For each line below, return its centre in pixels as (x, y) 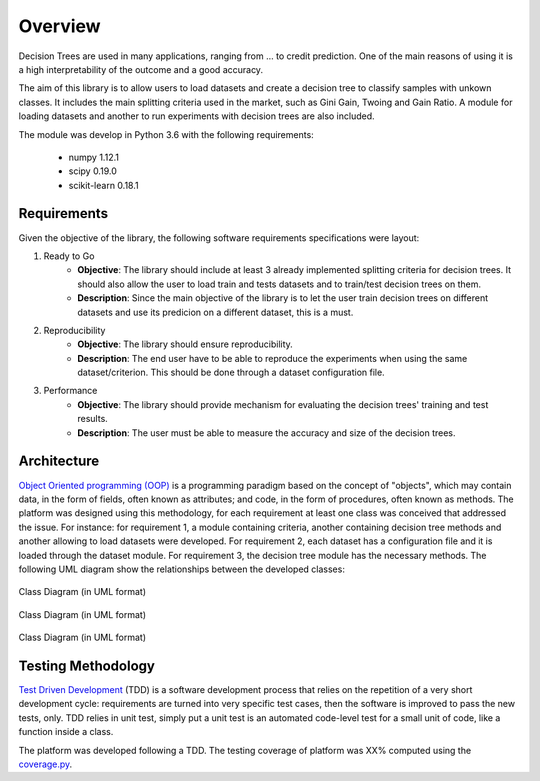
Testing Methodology (86, 665)
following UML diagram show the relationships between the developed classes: (181, 569)
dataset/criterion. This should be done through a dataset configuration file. (231, 372)
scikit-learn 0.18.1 (103, 185)
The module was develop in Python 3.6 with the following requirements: (166, 134)
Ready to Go (69, 256)
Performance (70, 391)
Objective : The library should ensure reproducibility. (185, 344)
